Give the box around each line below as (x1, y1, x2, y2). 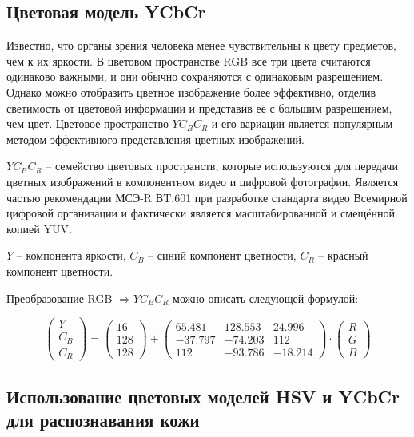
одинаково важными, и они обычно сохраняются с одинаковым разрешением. (6, 68, 384, 85)
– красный (318, 247, 368, 264)
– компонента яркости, (16, 247, 126, 264)
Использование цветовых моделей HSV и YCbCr (6, 383, 400, 408)
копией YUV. (6, 220, 72, 236)
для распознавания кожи (6, 407, 200, 431)
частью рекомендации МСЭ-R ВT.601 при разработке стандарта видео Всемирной (6, 189, 408, 205)
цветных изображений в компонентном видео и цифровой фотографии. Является (6, 173, 399, 189)
